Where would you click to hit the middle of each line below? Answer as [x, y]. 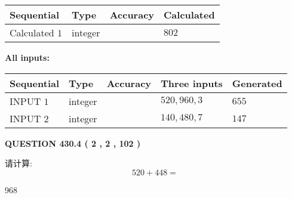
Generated [257, 83]
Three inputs [192, 83]
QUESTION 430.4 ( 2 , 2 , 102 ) [73, 143]
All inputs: [27, 57]
